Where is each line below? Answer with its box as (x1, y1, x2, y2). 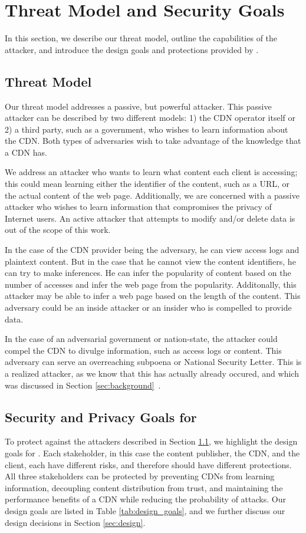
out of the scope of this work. (5, 223, 111, 236)
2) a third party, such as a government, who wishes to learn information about (5, 123, 288, 135)
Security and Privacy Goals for (5, 407, 197, 426)
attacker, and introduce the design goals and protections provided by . (5, 43, 259, 55)
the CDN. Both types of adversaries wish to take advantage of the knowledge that (5, 134, 301, 147)
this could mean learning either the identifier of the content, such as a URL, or (5, 177, 289, 190)
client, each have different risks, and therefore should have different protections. (5, 458, 292, 471)
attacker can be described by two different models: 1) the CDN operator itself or (5, 111, 295, 124)
